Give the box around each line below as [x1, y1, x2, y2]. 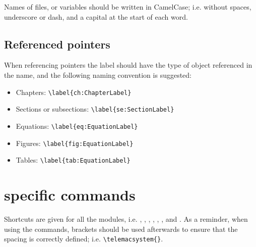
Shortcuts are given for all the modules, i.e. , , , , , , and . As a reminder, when [4, 213, 248, 224]
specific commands [4, 184, 136, 205]
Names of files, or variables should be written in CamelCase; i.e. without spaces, [4, 2, 251, 12]
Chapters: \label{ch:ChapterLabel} [16, 86, 132, 97]
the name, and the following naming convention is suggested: [4, 69, 192, 80]
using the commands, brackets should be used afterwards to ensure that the [4, 223, 238, 234]
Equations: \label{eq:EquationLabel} [16, 120, 138, 131]
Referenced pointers [4, 36, 110, 52]
